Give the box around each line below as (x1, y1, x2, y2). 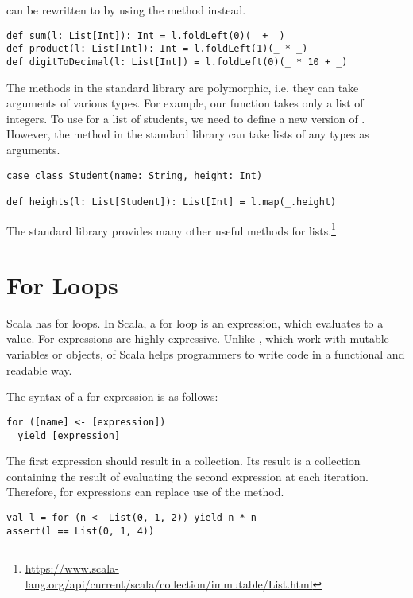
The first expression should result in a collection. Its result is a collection (6, 452, 361, 469)
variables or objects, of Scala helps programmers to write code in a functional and (6, 346, 405, 363)
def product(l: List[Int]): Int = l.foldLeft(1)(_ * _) (6, 43, 308, 55)
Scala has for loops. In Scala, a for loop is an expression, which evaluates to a (6, 314, 384, 331)
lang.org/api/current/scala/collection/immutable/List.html (25, 575, 313, 592)
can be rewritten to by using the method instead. (6, 2, 246, 17)
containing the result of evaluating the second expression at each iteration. (6, 468, 369, 484)
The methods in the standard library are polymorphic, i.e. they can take (6, 79, 359, 95)
